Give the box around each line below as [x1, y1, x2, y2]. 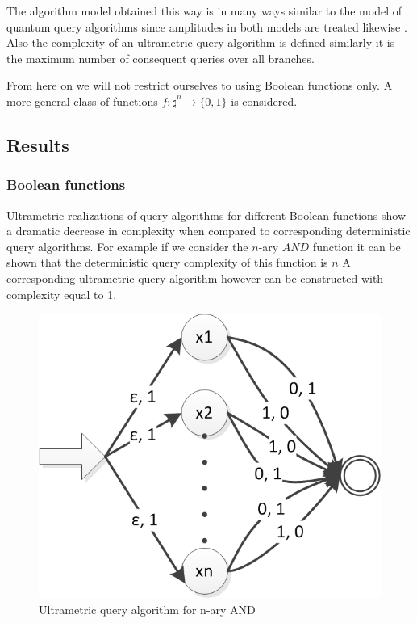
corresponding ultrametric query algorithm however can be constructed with [6, 269, 384, 286]
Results [6, 132, 69, 157]
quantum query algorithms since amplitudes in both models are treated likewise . [6, 18, 407, 35]
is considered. [231, 92, 298, 109]
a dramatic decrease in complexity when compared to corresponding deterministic [6, 222, 411, 239]
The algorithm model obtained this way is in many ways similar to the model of [6, 2, 402, 19]
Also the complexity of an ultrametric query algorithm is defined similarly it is [6, 34, 395, 51]
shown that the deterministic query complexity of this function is [6, 254, 328, 271]
